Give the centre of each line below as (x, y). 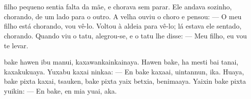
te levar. (16, 45)
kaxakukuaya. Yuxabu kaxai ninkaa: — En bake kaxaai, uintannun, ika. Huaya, (124, 71)
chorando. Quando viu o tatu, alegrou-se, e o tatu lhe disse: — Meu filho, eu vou (125, 35)
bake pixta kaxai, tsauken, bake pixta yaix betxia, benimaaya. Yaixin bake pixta (125, 81)
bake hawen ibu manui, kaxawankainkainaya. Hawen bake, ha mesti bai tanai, (121, 62)
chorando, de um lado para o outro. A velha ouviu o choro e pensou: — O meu (123, 16)
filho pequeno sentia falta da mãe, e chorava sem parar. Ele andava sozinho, (118, 7)
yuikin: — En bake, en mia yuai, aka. (60, 90)
